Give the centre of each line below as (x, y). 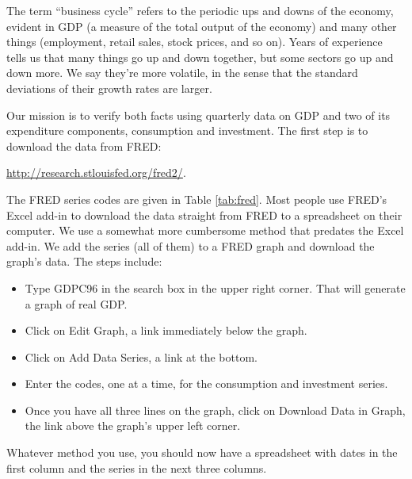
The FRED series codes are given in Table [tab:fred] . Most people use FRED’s (197, 199)
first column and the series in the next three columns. (137, 468)
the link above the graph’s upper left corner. (133, 425)
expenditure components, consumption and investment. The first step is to (187, 130)
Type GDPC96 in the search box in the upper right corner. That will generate (215, 287)
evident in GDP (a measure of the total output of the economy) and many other (202, 26)
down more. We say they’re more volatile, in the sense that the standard (182, 73)
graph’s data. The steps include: (84, 261)
